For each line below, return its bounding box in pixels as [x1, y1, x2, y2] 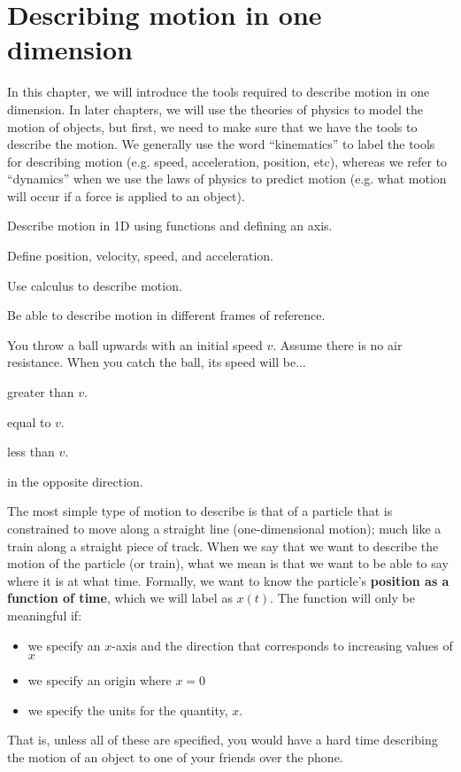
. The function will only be [270, 589, 415, 607]
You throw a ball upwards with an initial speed [7, 335, 263, 354]
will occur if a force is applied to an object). [7, 186, 245, 205]
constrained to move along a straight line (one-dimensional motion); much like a [7, 519, 442, 537]
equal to [7, 412, 51, 431]
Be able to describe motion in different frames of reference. [7, 306, 326, 324]
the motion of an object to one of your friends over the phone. [7, 747, 343, 766]
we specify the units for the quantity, [27, 700, 228, 719]
